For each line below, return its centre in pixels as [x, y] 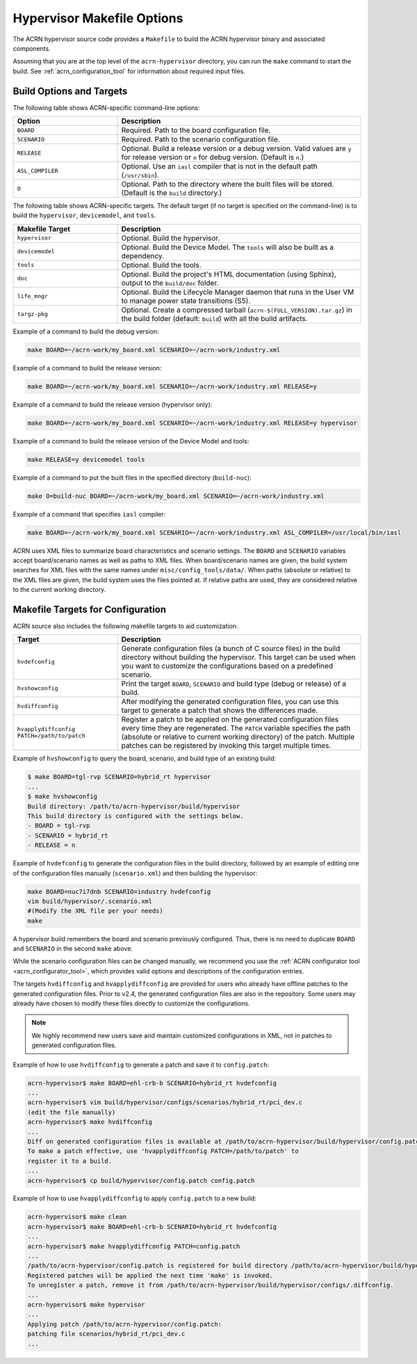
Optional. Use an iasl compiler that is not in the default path [219, 166]
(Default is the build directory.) [172, 193]
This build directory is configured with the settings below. [136, 816]
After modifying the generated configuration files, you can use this [230, 702]
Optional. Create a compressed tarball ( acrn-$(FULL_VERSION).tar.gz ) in [237, 310]
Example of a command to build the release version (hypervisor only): [113, 405]
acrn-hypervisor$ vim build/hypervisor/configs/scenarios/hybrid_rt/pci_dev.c [165, 1103]
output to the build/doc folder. [170, 283]
